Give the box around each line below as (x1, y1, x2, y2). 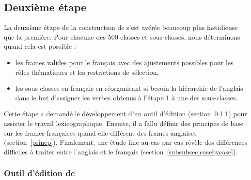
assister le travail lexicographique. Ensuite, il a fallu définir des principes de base (4, 118, 244, 128)
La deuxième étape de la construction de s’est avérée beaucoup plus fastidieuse (4, 22, 238, 32)
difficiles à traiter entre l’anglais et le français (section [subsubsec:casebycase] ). (4, 146, 238, 156)
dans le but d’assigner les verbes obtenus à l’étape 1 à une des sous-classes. (15, 92, 238, 102)
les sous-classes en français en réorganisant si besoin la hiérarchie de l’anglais (15, 83, 243, 93)
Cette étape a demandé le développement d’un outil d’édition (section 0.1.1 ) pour (4, 109, 247, 119)
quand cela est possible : (4, 41, 76, 51)
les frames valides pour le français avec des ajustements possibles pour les (15, 57, 234, 67)
